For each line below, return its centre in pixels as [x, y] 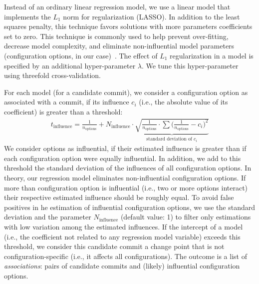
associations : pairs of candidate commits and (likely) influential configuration [122, 266]
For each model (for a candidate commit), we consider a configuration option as [126, 92]
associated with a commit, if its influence [67, 102]
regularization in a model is [212, 55]
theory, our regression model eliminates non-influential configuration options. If [125, 177]
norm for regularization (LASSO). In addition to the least [151, 16]
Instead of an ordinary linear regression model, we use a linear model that [117, 6]
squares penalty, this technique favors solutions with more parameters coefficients [128, 26]
